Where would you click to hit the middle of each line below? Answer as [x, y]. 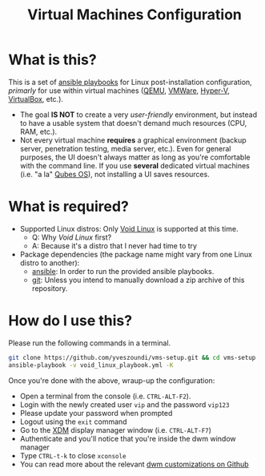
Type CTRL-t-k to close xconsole [73, 455]
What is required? [69, 207]
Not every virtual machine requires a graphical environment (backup [133, 140]
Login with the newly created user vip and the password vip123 [124, 404]
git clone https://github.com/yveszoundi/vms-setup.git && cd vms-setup [132, 357]
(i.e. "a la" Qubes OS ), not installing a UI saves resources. [114, 174]
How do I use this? [70, 321]
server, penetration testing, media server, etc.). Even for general [125, 148]
